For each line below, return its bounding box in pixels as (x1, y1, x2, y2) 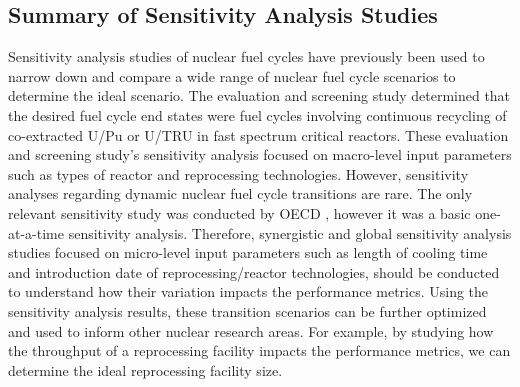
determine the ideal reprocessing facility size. (8, 359, 283, 380)
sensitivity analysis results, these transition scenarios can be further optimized (8, 300, 487, 321)
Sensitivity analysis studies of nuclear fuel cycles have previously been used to (8, 46, 485, 67)
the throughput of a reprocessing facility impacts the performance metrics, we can (8, 340, 511, 361)
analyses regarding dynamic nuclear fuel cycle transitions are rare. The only (8, 183, 473, 204)
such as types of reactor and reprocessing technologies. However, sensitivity (8, 163, 469, 184)
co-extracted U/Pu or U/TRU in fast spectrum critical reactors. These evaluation (8, 124, 509, 145)
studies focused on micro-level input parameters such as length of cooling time (8, 242, 488, 263)
